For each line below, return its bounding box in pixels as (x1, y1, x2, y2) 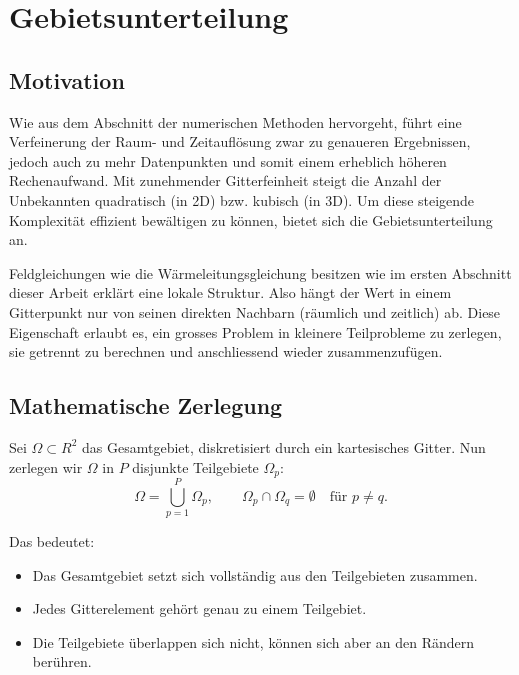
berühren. (32, 651, 92, 672)
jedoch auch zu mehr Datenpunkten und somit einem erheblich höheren (9, 150, 447, 171)
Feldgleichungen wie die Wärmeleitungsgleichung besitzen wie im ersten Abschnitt (9, 262, 512, 283)
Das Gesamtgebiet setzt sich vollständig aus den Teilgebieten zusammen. (32, 564, 478, 585)
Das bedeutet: (9, 531, 95, 552)
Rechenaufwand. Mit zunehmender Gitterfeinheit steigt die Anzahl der (9, 170, 442, 191)
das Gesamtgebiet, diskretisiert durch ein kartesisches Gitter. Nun (82, 436, 486, 457)
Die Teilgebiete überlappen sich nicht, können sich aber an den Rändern (32, 631, 475, 652)
